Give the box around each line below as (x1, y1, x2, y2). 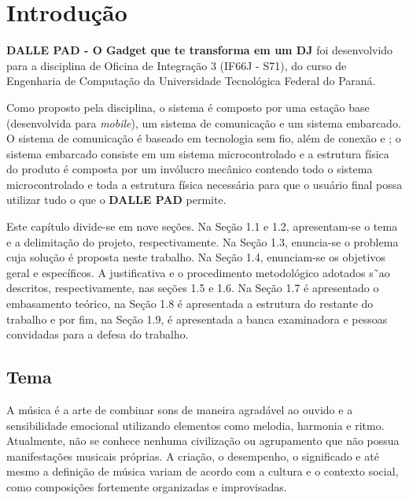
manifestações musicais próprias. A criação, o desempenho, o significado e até (6, 447, 379, 464)
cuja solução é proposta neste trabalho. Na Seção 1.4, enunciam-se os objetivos (6, 249, 385, 265)
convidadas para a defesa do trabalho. (6, 326, 189, 343)
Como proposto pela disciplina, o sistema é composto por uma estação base (6, 98, 370, 115)
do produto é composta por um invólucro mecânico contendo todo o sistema (6, 161, 373, 177)
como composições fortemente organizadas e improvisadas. (6, 478, 287, 494)
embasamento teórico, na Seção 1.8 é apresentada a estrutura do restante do (6, 295, 374, 312)
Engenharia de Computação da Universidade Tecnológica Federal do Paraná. (6, 72, 376, 89)
